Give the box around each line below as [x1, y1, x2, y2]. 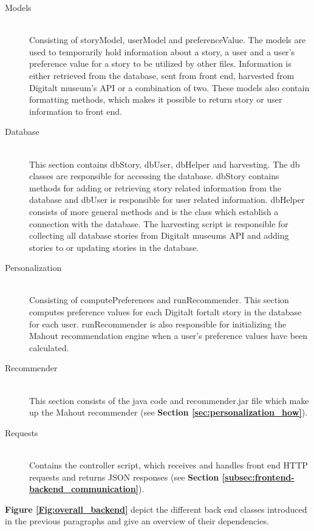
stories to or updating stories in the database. [29, 241, 199, 253]
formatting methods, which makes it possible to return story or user [29, 93, 282, 106]
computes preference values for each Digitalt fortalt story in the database [29, 306, 302, 318]
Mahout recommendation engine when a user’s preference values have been [29, 329, 308, 342]
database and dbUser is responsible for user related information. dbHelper [29, 193, 305, 206]
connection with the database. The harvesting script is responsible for [29, 217, 288, 230]
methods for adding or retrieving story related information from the [29, 181, 282, 194]
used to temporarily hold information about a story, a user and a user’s [29, 45, 295, 58]
